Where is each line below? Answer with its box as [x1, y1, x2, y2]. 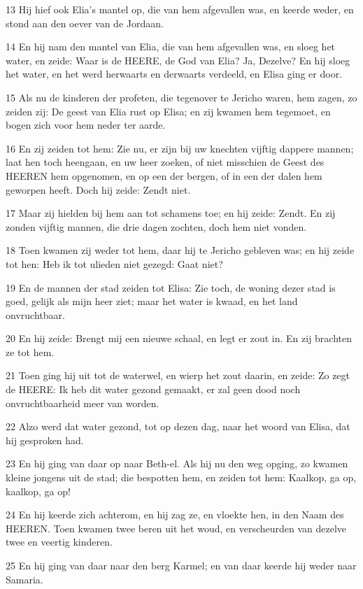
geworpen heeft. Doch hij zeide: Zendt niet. [6, 182, 191, 197]
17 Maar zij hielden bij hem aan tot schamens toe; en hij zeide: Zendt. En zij [6, 206, 336, 220]
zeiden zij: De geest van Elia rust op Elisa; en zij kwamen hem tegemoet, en [6, 104, 331, 118]
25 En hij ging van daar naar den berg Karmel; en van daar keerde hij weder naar [6, 558, 357, 572]
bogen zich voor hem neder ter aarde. [6, 118, 166, 132]
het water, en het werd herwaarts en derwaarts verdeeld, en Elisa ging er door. [6, 66, 343, 81]
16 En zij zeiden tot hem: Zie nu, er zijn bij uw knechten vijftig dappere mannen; [6, 141, 354, 155]
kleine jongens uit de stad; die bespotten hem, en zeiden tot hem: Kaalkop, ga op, [6, 470, 357, 485]
